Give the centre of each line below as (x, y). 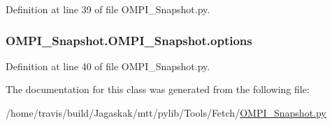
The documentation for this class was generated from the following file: (158, 89)
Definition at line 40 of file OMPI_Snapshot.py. (108, 66)
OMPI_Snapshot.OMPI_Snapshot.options (129, 40)
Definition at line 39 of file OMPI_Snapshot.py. (108, 9)
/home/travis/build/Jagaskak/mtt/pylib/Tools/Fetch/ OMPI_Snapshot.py (166, 112)
